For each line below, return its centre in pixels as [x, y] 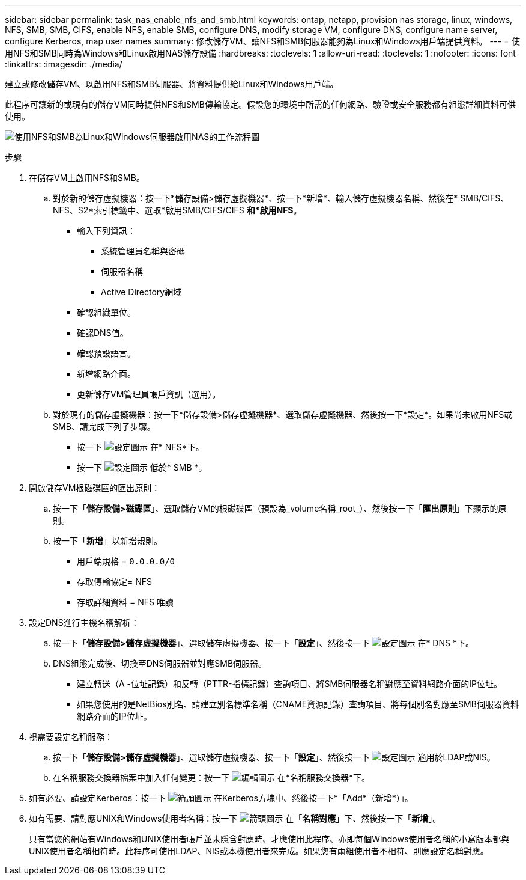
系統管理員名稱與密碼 [143, 251]
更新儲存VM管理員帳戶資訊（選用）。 [149, 394]
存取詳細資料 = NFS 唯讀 [125, 602]
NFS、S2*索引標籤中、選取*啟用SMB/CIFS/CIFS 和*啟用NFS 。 [177, 210]
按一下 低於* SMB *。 [142, 467]
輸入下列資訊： [106, 231]
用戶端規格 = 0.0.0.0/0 [126, 561]
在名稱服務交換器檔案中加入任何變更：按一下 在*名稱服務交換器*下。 [211, 778]
